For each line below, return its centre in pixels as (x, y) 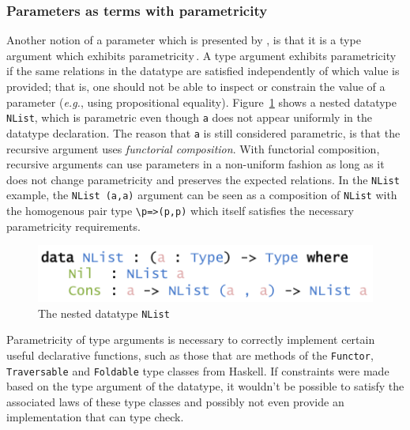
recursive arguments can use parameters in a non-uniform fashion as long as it (196, 164)
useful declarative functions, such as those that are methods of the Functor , (190, 355)
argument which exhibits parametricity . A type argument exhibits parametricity (201, 55)
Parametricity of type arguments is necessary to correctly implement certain (191, 339)
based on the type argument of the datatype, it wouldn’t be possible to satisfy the (205, 386)
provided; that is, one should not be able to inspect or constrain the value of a (196, 86)
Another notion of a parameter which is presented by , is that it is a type (184, 40)
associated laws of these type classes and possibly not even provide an (175, 401)
